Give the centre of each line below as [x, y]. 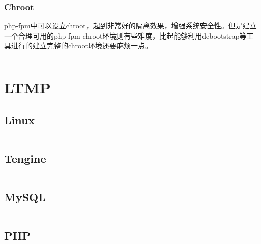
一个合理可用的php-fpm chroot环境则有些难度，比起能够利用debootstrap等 [125, 35]
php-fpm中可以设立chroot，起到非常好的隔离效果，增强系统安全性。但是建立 [130, 26]
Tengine [25, 158]
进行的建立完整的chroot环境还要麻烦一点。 [81, 45]
